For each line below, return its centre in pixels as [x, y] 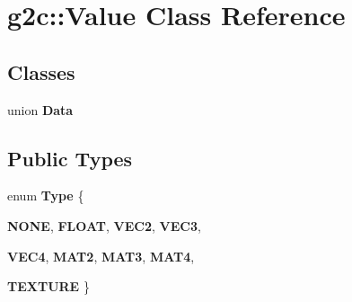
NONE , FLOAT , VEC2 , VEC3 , [104, 225]
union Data [40, 109]
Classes [41, 71]
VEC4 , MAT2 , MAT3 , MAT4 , [101, 256]
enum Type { [46, 195]
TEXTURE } [48, 286]
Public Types [70, 158]
